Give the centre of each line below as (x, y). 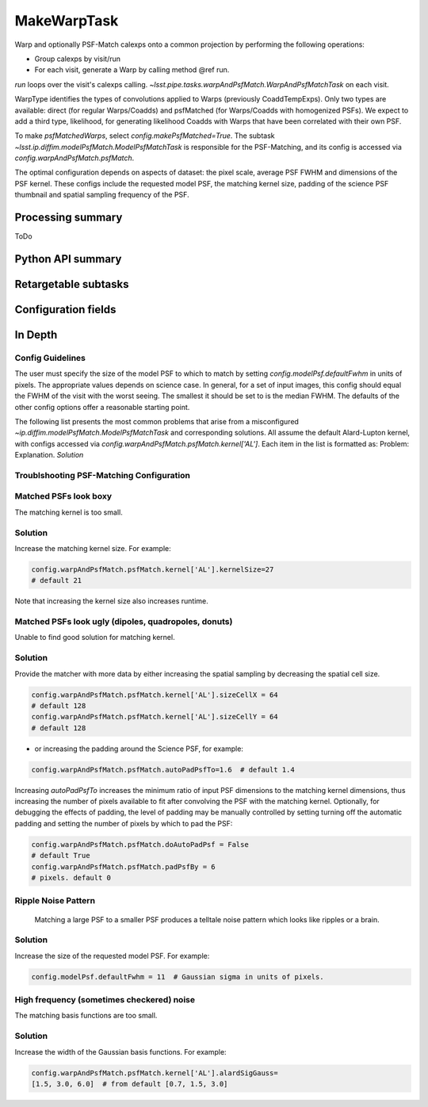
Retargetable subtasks (72, 284)
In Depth (36, 335)
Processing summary (69, 218)
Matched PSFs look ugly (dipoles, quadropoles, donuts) (124, 622)
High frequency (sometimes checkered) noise (105, 1000)
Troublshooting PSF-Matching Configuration (102, 475)
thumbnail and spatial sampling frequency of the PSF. (102, 195)
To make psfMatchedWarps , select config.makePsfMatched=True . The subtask (145, 136)
